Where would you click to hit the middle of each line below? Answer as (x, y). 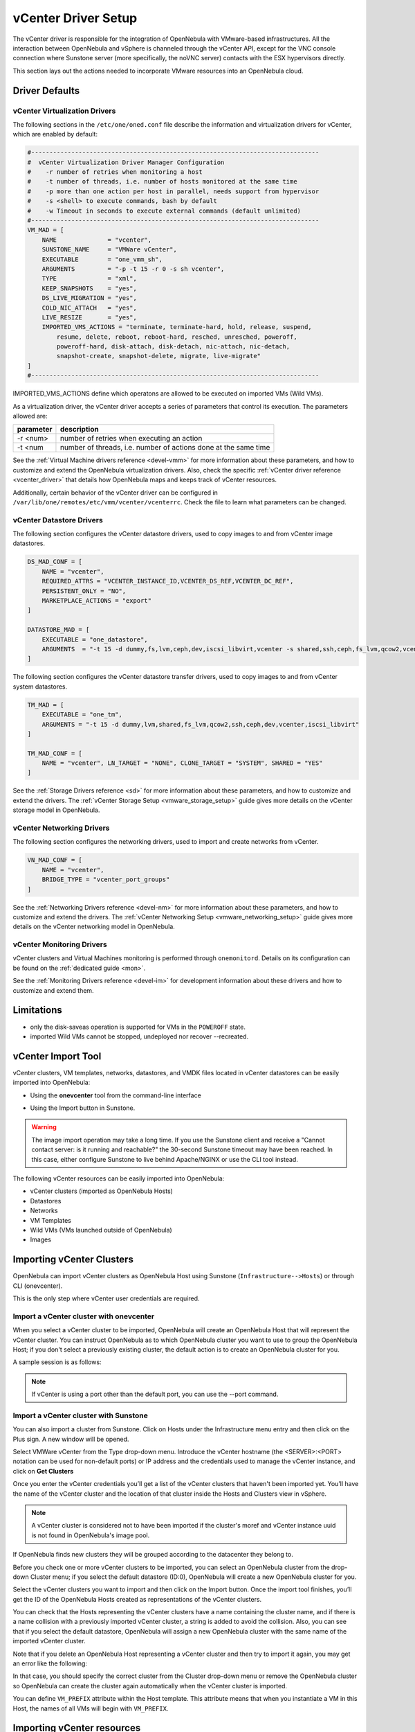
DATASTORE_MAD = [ (58, 630)
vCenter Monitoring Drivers (60, 944)
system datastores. (40, 687)
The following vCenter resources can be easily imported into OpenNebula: (119, 1178)
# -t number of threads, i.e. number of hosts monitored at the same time (162, 182)
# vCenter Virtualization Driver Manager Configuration (126, 162)
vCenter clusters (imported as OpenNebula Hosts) (101, 1191)
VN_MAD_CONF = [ (55, 860)
